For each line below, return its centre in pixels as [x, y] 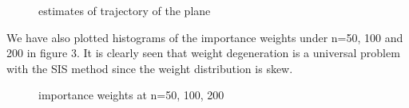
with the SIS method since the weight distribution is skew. [150, 68]
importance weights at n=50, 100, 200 [131, 95]
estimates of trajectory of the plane [125, 10]
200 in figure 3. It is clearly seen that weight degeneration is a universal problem [203, 53]
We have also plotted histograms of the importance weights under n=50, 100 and [205, 37]
